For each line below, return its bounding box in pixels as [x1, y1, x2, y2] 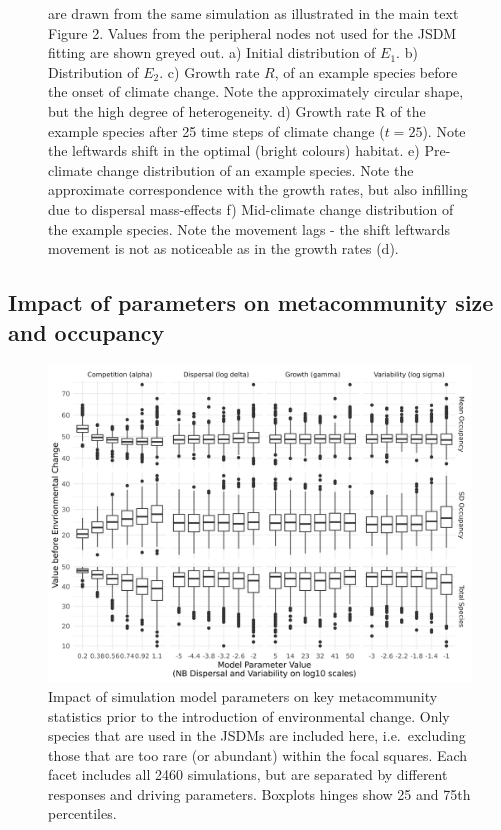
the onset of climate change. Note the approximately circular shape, [48, 81, 464, 102]
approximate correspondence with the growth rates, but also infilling [48, 179, 468, 200]
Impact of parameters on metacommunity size [8, 287, 494, 318]
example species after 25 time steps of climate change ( [48, 120, 385, 141]
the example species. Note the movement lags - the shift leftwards [48, 218, 451, 239]
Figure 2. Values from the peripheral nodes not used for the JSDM [48, 22, 457, 43]
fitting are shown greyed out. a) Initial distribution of [48, 42, 376, 63]
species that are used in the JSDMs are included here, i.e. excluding [48, 725, 466, 746]
